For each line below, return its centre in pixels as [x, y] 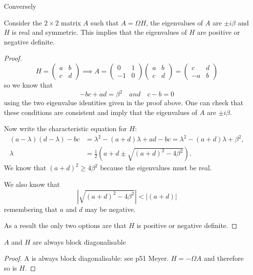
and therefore [224, 258]
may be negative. [110, 209]
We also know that [32, 184]
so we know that [29, 84]
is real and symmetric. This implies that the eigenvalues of [99, 32]
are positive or [219, 32]
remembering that [31, 209]
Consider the [23, 22]
